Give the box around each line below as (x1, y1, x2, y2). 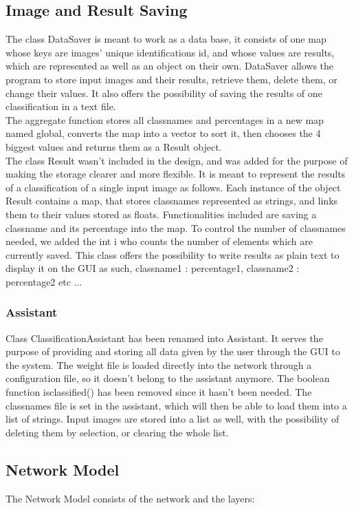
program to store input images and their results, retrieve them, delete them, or (5, 72, 338, 86)
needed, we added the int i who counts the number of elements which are (5, 234, 313, 248)
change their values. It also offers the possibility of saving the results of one (5, 85, 322, 100)
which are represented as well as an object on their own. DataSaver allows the (5, 59, 334, 73)
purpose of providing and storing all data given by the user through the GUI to (5, 344, 340, 359)
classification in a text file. (5, 99, 116, 114)
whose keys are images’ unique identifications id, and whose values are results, (5, 45, 335, 59)
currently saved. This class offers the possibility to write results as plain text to (5, 247, 340, 262)
